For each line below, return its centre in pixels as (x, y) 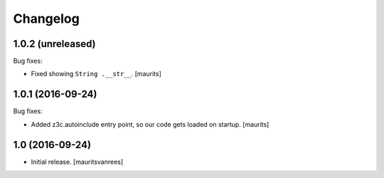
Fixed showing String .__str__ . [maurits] (96, 74)
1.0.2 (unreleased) (54, 44)
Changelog (46, 19)
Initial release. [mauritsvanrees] (77, 162)
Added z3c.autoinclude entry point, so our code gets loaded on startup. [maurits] (150, 124)
